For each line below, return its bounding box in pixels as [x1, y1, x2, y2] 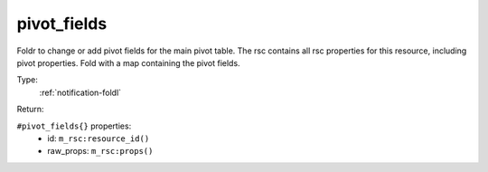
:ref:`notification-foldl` [39, 87, 122, 98]
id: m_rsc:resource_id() [47, 132, 150, 144]
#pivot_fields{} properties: [16, 120, 132, 131]
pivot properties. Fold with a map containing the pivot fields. [16, 57, 240, 68]
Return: [16, 104, 44, 115]
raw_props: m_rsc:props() [47, 146, 154, 157]
